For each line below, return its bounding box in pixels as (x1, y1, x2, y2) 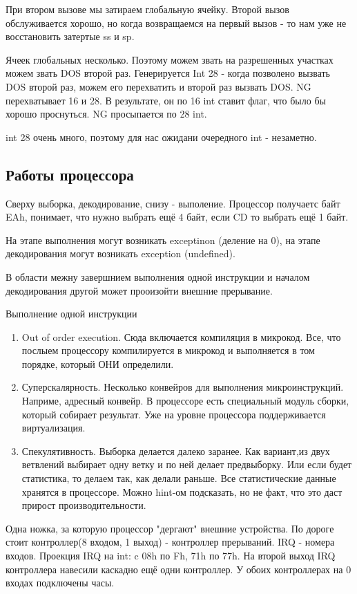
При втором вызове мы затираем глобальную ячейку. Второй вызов (6, 2, 289, 16)
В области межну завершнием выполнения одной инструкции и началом (6, 269, 310, 284)
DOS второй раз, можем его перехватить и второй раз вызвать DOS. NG (6, 79, 311, 93)
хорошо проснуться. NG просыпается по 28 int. (6, 106, 207, 121)
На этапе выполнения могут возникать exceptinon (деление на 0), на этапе (6, 232, 320, 247)
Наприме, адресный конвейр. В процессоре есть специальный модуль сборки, (21, 393, 349, 408)
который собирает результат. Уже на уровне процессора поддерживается (21, 407, 326, 421)
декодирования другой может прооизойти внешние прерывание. (6, 283, 273, 297)
